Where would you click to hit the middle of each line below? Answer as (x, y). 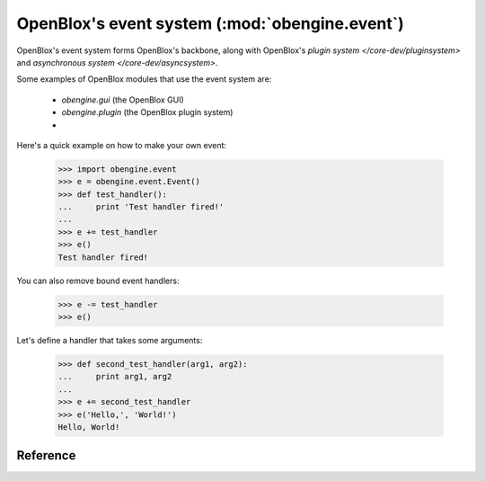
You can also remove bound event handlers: (98, 281)
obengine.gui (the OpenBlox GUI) (123, 100)
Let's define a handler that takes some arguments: (110, 340)
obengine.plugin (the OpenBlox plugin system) (147, 112)
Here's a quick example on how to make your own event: (122, 145)
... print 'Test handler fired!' (141, 207)
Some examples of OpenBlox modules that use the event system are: (144, 79)
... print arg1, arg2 (115, 377)
